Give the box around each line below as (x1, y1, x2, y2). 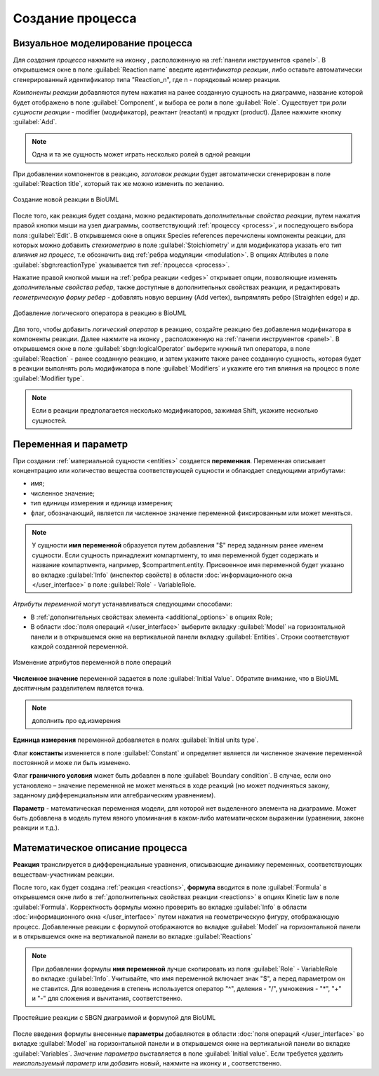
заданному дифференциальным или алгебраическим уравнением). (13, 791, 216, 799)
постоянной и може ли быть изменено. (13, 759, 131, 767)
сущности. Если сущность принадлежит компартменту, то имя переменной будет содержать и (32, 551, 319, 559)
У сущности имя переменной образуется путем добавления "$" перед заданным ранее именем (32, 541, 324, 550)
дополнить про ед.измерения (32, 716, 121, 724)
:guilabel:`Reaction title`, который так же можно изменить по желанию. (13, 179, 225, 187)
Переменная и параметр (13, 438, 128, 450)
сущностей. (32, 416, 67, 425)
